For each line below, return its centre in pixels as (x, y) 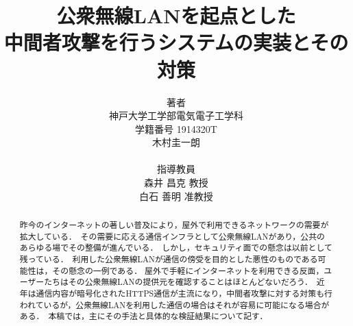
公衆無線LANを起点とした (176, 15)
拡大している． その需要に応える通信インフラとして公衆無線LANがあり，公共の (172, 236)
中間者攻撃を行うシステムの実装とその (176, 42)
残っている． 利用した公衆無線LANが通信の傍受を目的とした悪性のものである (169, 259)
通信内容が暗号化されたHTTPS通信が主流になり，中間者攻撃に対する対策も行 (184, 293)
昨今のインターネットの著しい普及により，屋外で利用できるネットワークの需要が (174, 225)
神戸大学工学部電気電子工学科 (176, 115)
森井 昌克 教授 (176, 183)
